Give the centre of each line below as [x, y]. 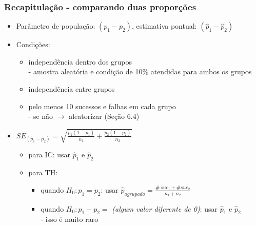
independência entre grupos [72, 89]
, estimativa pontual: [164, 26]
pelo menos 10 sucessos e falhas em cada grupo [102, 106]
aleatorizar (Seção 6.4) [104, 116]
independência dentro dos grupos [80, 61]
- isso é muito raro [70, 219]
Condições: [33, 44]
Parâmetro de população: [56, 26]
